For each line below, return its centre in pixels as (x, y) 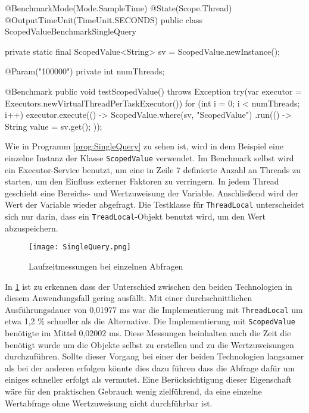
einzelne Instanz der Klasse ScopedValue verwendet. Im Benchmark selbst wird (149, 157)
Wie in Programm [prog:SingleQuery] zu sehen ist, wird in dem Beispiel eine (144, 146)
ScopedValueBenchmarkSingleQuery (71, 31)
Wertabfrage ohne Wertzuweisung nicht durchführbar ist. (109, 403)
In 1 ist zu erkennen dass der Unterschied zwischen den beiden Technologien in (149, 286)
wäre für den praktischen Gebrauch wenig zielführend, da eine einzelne (133, 391)
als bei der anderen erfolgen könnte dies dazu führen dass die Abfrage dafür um (150, 367)
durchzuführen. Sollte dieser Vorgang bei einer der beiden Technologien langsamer (154, 356)
